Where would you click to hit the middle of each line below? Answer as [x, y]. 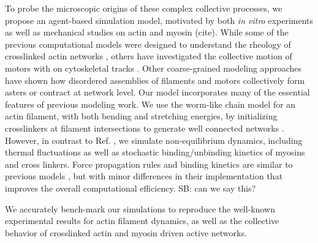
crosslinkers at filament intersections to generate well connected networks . [145, 128]
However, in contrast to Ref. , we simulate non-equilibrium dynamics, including [154, 140]
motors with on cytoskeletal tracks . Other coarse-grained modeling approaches [153, 68]
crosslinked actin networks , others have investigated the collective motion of [149, 56]
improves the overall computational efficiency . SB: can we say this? [131, 188]
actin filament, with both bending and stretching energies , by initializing [141, 116]
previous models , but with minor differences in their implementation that [144, 176]
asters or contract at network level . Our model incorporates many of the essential [157, 92]
